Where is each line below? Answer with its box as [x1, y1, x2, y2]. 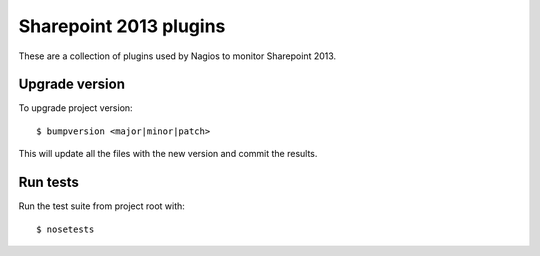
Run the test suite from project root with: [18, 200, 185, 212]
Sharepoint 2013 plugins [18, 15, 226, 37]
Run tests [18, 174, 79, 191]
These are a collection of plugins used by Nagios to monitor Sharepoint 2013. [18, 50, 337, 62]
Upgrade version [18, 76, 125, 93]
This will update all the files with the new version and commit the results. [18, 148, 318, 160]
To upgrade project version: [18, 102, 134, 114]
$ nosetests [36, 223, 95, 235]
